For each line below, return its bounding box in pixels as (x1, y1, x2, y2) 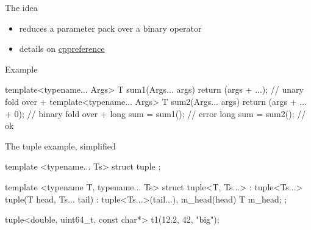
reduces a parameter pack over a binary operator (19, 21, 202, 34)
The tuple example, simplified (5, 139, 116, 152)
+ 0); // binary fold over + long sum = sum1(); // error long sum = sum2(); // (5, 107, 306, 120)
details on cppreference (19, 42, 105, 55)
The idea (5, 1, 38, 13)
